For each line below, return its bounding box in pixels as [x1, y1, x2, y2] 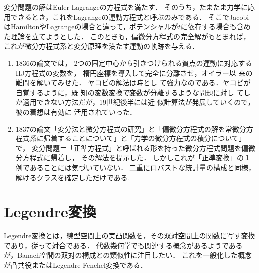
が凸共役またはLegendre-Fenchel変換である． [4, 260, 147, 270]
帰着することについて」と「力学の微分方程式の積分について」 [43, 133, 246, 143]
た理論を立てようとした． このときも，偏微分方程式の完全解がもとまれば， [4, 31, 250, 41]
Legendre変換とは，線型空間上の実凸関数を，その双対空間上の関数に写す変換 [4, 230, 255, 241]
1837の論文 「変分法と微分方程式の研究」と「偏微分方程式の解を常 [15, 123, 232, 134]
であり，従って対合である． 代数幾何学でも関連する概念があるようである [4, 240, 243, 250]
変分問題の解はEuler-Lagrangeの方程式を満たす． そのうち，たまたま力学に [4, 2, 248, 12]
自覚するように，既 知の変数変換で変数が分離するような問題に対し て [15, 87, 244, 97]
